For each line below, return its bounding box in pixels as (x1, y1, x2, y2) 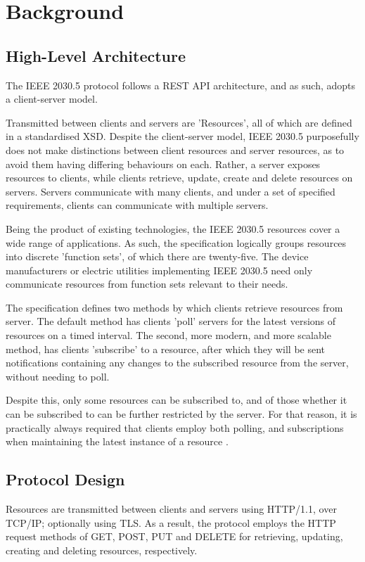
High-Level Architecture (6, 44, 186, 66)
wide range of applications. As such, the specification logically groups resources (6, 235, 347, 250)
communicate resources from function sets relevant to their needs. (6, 276, 288, 291)
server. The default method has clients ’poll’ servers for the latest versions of (6, 314, 336, 328)
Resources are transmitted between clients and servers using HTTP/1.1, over (6, 502, 337, 516)
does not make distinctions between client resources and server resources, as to (6, 142, 345, 157)
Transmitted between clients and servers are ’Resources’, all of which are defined (6, 115, 352, 129)
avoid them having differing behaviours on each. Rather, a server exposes (6, 156, 321, 171)
